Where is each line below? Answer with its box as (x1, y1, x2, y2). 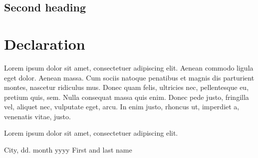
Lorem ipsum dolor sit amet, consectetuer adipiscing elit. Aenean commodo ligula (4, 62, 254, 73)
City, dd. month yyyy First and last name (4, 145, 132, 155)
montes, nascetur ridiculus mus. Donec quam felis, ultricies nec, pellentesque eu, (4, 82, 249, 92)
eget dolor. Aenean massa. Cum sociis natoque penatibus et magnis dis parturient (4, 72, 255, 82)
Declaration (4, 33, 85, 54)
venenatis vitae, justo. (4, 111, 71, 121)
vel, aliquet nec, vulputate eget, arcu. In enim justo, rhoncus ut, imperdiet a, (4, 101, 240, 112)
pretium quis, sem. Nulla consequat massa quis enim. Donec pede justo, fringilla (4, 91, 249, 102)
